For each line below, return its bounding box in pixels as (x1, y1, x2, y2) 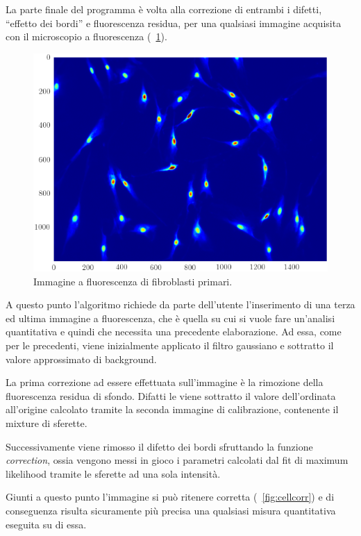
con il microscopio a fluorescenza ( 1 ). (6, 29, 167, 44)
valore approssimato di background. (6, 351, 157, 366)
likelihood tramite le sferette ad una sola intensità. (6, 466, 221, 480)
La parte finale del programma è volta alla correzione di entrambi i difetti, (6, 2, 322, 16)
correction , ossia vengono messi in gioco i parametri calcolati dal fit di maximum (6, 453, 349, 467)
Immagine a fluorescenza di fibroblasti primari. (33, 274, 233, 288)
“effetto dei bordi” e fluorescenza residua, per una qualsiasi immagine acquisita (6, 15, 342, 30)
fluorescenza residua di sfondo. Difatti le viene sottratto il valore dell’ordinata (6, 388, 336, 403)
